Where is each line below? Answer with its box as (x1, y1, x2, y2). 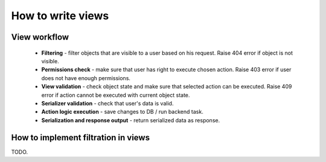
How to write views (11, 9, 109, 22)
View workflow (11, 32, 69, 42)
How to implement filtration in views (11, 132, 150, 143)
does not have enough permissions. (41, 74, 131, 81)
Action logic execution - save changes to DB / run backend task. (41, 108, 203, 116)
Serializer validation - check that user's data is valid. (41, 99, 174, 107)
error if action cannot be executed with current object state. (41, 91, 190, 99)
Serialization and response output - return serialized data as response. (41, 116, 220, 123)
